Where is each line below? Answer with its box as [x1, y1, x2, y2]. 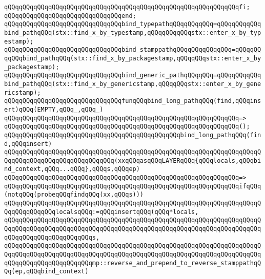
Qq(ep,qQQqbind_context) [4, 268, 89, 275]
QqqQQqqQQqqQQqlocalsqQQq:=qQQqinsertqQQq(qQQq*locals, [4, 208, 199, 216]
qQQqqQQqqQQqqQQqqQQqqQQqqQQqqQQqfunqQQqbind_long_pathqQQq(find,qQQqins [4, 97, 261, 105]
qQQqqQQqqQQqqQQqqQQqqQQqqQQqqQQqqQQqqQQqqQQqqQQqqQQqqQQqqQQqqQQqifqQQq [4, 182, 261, 190]
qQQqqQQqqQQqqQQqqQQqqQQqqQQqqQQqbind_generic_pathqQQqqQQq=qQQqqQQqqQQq [4, 72, 261, 79]
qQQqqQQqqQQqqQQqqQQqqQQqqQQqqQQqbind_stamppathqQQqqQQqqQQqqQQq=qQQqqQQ [4, 46, 261, 54]
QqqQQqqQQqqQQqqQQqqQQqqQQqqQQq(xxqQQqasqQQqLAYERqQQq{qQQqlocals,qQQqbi [4, 157, 261, 164]
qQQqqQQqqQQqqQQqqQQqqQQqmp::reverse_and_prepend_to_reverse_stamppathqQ [4, 259, 261, 267]
